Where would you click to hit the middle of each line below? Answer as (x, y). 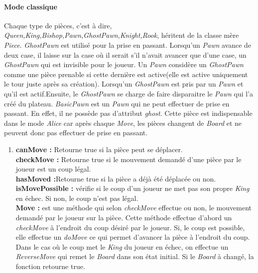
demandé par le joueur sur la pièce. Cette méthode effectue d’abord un (124, 218)
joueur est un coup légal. (53, 169)
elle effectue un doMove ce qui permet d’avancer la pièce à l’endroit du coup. (133, 237)
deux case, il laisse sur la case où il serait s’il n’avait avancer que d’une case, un (125, 54)
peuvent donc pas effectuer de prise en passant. (76, 133)
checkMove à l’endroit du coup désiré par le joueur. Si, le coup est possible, (130, 227)
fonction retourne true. (50, 266)
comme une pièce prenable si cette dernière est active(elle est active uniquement (126, 74)
